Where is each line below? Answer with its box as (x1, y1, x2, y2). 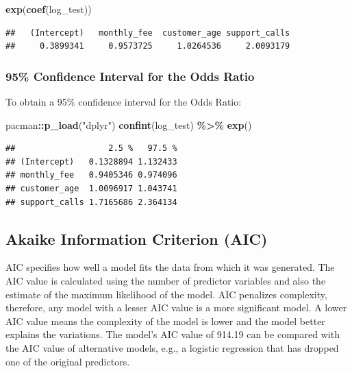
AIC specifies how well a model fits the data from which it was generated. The (5, 260, 335, 274)
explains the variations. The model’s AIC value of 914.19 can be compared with (5, 327, 340, 341)
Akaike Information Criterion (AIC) (5, 228, 268, 249)
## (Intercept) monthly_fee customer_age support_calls (5, 27, 290, 38)
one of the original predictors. (5, 354, 130, 368)
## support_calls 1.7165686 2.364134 (5, 197, 177, 207)
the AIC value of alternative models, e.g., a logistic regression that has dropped (5, 340, 339, 354)
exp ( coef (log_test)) (5, 2, 92, 16)
